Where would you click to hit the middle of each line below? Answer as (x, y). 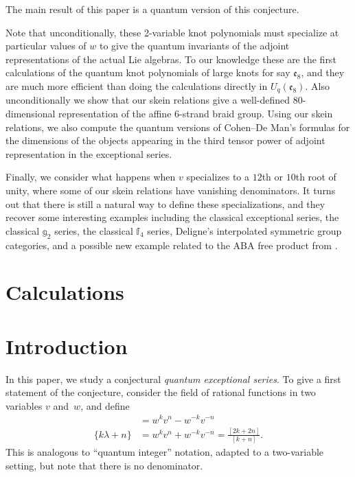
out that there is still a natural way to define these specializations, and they (165, 203)
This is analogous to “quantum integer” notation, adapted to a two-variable (165, 452)
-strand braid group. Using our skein (256, 114)
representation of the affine (115, 114)
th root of (316, 177)
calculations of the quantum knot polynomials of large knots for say (148, 72)
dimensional (31, 114)
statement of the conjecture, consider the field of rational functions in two (161, 392)
